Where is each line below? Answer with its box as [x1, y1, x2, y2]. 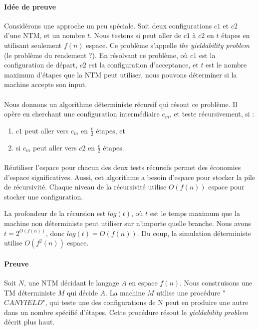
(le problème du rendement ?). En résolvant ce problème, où [4, 49, 188, 60]
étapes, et [96, 125, 125, 135]
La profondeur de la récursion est [4, 208, 106, 218]
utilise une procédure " [156, 287, 226, 297]
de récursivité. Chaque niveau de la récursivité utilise [4, 181, 167, 192]
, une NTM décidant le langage [24, 277, 119, 287]
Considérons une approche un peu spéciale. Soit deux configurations [4, 20, 212, 30]
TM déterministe [4, 287, 56, 297]
